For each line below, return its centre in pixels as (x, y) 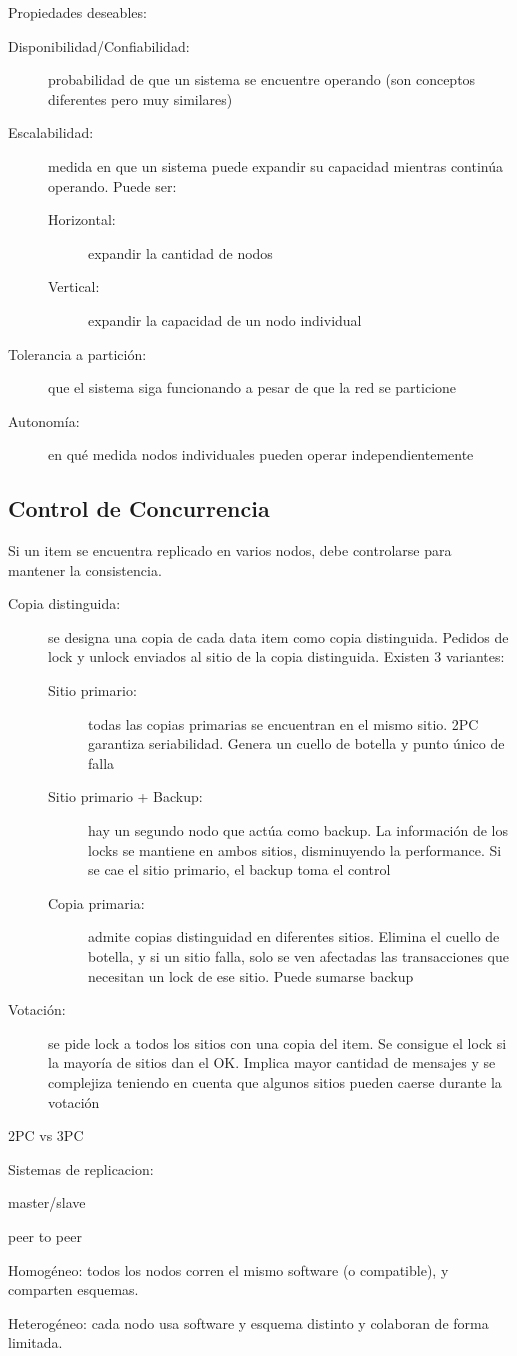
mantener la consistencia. (85, 569)
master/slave (47, 1202)
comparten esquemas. (73, 1289)
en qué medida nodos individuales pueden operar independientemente (261, 454)
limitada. (35, 1342)
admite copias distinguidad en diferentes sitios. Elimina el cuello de (294, 936)
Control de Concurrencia (139, 508)
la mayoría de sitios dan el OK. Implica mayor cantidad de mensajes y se (272, 1062)
